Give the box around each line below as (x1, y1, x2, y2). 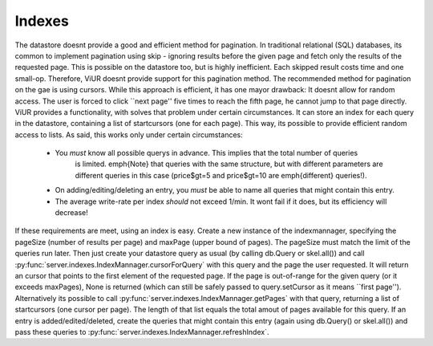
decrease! (55, 208, 88, 218)
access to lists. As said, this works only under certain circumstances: (14, 129, 244, 140)
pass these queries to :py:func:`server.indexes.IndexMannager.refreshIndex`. (14, 327, 269, 336)
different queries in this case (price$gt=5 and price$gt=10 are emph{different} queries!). (75, 170, 367, 180)
